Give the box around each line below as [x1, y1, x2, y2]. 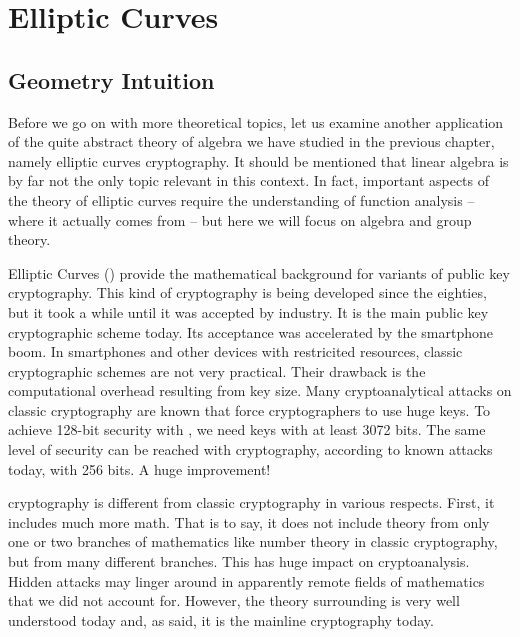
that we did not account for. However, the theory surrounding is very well [8, 590, 460, 611]
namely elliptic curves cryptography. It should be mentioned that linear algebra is [8, 150, 509, 171]
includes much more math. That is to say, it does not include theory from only [8, 511, 490, 532]
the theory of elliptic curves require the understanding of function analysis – [8, 189, 475, 210]
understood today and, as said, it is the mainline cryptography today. [8, 609, 434, 630]
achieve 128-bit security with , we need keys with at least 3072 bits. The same [8, 419, 486, 440]
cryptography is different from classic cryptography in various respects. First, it [8, 492, 495, 513]
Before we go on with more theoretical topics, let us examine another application [8, 111, 504, 132]
